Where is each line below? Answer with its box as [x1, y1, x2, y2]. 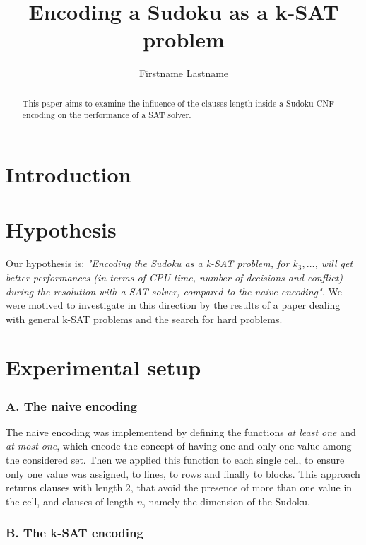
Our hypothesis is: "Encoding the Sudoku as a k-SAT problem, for [6, 256, 290, 271]
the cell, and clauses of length [6, 493, 134, 508]
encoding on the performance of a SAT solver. [22, 109, 191, 121]
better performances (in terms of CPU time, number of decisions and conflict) [6, 269, 343, 284]
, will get [314, 256, 353, 271]
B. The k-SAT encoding [6, 524, 143, 541]
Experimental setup [6, 353, 201, 382]
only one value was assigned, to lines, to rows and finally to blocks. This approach [6, 466, 360, 481]
